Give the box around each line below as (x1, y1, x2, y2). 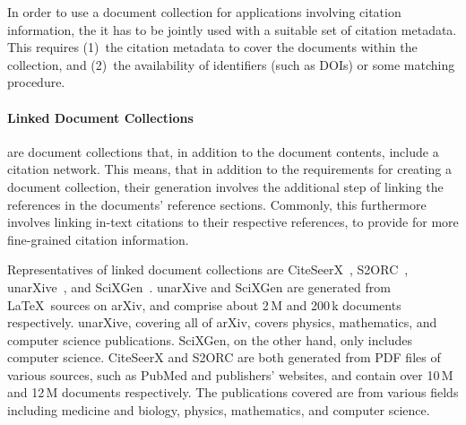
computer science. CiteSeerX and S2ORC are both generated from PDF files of (7, 348, 441, 367)
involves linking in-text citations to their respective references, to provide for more (7, 212, 459, 231)
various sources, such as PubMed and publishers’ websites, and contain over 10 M (7, 365, 453, 384)
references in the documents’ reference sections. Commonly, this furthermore (7, 195, 427, 213)
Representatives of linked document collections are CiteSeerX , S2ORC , (7, 260, 409, 279)
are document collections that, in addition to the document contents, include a (7, 142, 439, 160)
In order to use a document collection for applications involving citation (7, 3, 401, 21)
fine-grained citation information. (7, 230, 189, 248)
